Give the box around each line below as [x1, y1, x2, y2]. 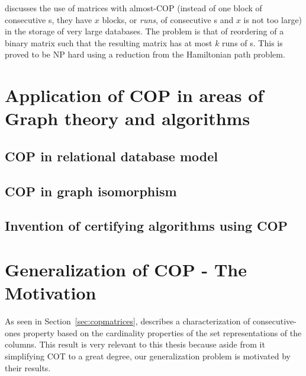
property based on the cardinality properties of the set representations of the [23, 326, 302, 339]
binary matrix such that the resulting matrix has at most [5, 36, 212, 49]
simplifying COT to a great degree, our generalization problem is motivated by [5, 349, 291, 362]
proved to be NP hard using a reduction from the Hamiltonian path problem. [5, 48, 285, 60]
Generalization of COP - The [5, 257, 247, 282]
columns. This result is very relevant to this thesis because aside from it [5, 338, 265, 350]
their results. [5, 361, 51, 374]
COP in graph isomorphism [5, 181, 177, 200]
